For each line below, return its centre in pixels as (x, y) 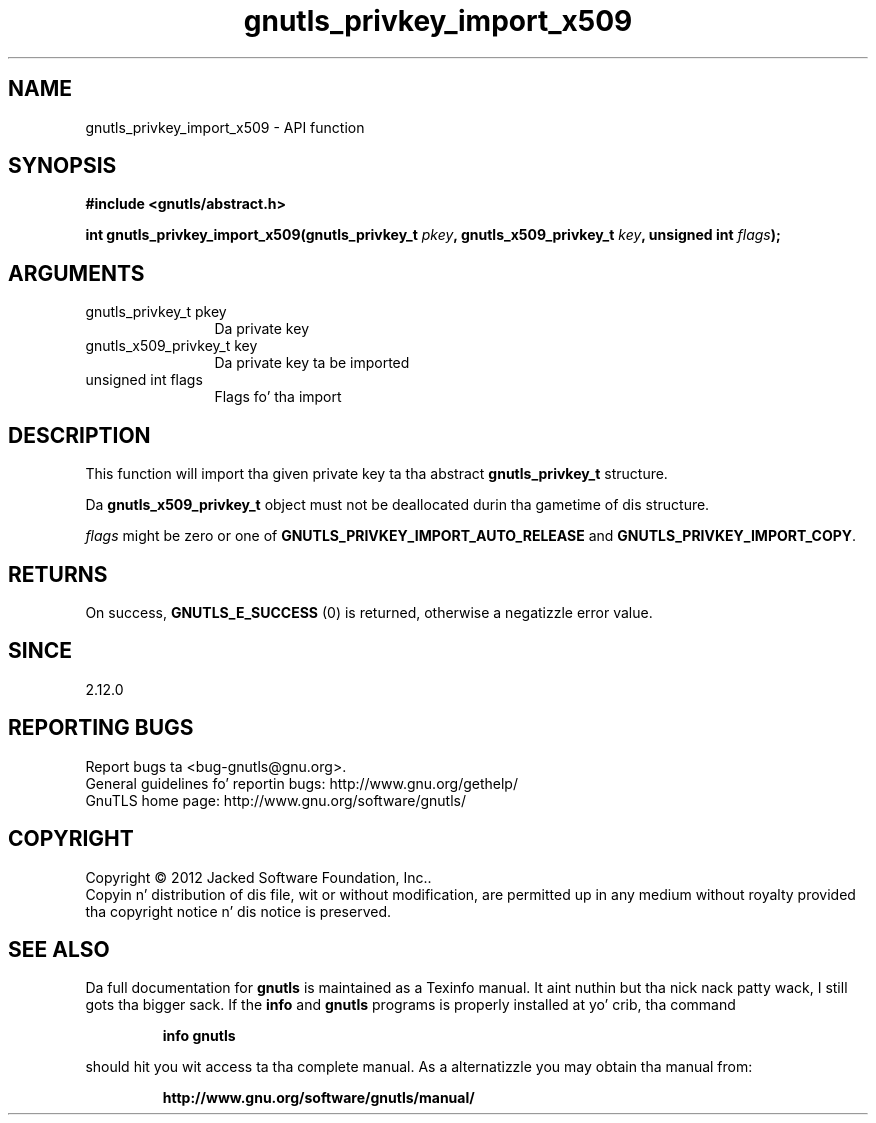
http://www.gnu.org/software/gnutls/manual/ (318, 1098)
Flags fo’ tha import (278, 397)
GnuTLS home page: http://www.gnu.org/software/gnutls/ (275, 800)
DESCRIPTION (79, 435)
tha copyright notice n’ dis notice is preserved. (238, 911)
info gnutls (199, 1036)
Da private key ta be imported (312, 363)
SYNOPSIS (62, 166)
